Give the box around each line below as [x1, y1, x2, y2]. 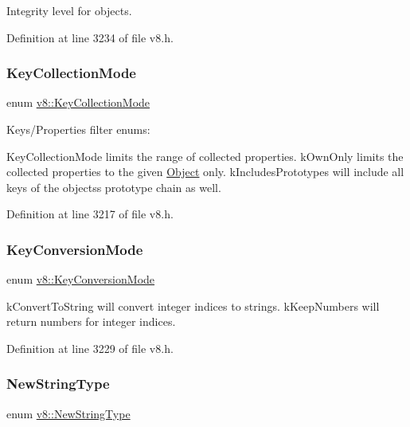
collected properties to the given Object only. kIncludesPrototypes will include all [6, 163, 404, 180]
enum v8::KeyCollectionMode [6, 94, 150, 111]
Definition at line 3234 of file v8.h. [6, 29, 174, 45]
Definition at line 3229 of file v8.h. [6, 339, 174, 356]
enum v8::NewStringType [6, 405, 131, 421]
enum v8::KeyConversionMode [6, 271, 155, 288]
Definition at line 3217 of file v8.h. [6, 206, 174, 222]
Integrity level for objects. [6, 2, 132, 18]
